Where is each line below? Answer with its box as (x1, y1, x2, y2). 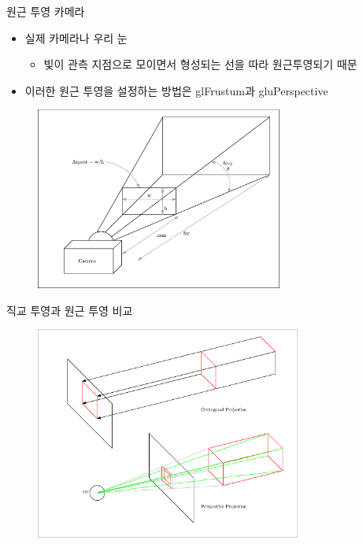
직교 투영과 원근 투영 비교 (6, 302, 133, 318)
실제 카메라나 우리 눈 (24, 29, 128, 46)
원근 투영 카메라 (6, 3, 85, 19)
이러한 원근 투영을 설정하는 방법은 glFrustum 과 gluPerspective (24, 82, 328, 98)
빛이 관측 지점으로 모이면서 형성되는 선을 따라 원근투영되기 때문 (43, 56, 357, 72)
